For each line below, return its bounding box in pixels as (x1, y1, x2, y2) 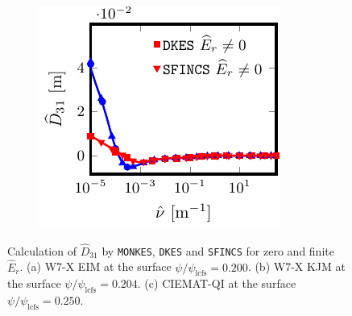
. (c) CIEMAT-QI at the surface (137, 275, 296, 292)
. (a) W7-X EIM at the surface (19, 258, 172, 275)
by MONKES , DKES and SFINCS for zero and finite (101, 242, 334, 259)
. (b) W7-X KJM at (247, 258, 346, 275)
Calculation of (7, 242, 77, 259)
